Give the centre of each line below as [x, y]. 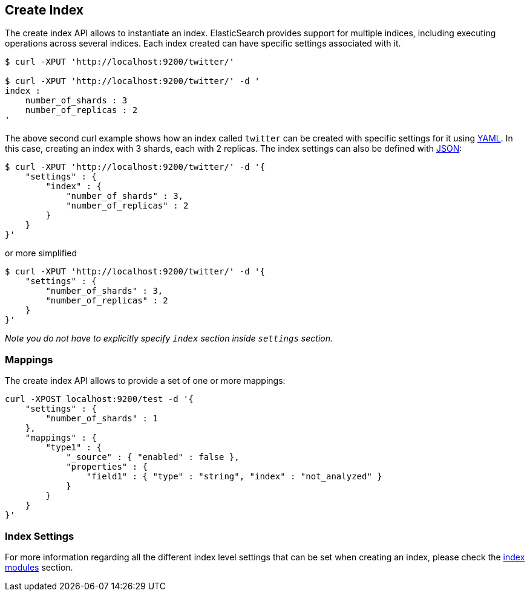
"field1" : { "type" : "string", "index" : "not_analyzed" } [234, 477]
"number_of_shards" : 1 [102, 419]
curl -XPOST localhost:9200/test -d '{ [99, 399]
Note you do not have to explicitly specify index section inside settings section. [169, 338]
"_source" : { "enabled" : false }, [153, 457]
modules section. [39, 567]
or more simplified [41, 253]
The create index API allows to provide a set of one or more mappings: [145, 381]
